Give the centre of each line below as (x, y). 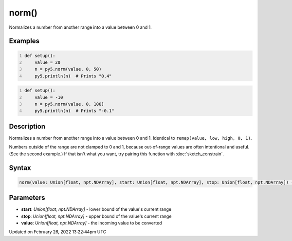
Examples (24, 41)
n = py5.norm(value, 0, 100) (69, 104)
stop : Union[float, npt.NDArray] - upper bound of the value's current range (96, 216)
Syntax (20, 168)
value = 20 (48, 62)
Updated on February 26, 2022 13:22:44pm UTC (58, 232)
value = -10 (49, 97)
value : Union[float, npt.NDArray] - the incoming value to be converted (92, 223)
